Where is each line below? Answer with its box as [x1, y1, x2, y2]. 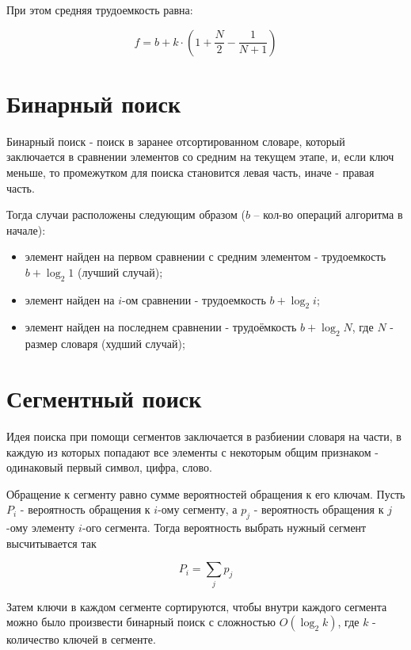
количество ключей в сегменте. [6, 631, 156, 648]
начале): [6, 221, 46, 238]
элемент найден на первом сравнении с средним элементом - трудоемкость [25, 248, 386, 265]
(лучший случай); [77, 263, 163, 280]
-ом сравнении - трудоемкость [122, 291, 266, 308]
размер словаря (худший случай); [25, 335, 185, 352]
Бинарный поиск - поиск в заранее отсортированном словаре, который [6, 132, 345, 149]
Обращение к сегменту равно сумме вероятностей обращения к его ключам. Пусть [6, 485, 405, 502]
